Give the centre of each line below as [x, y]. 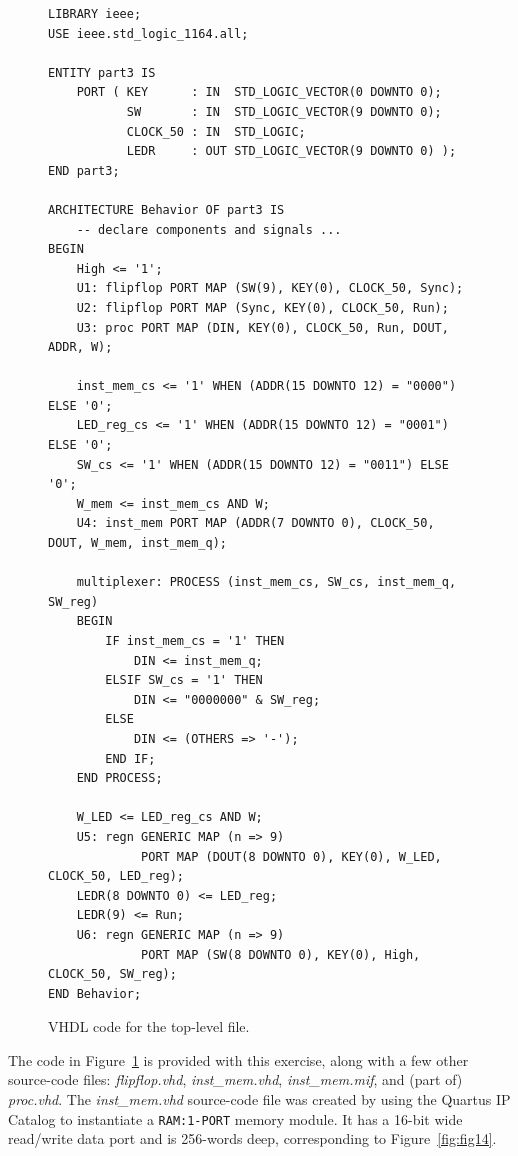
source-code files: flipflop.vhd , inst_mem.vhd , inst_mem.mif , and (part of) [235, 1079]
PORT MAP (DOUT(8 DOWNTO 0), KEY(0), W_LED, [291, 856]
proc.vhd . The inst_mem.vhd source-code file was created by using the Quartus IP [259, 1099]
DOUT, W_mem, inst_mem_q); [137, 543]
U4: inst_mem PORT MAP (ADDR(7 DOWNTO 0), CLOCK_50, [255, 523]
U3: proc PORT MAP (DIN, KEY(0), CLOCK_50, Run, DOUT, [262, 327]
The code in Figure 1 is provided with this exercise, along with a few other [238, 1059]
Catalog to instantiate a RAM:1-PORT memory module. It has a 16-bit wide [235, 1118]
